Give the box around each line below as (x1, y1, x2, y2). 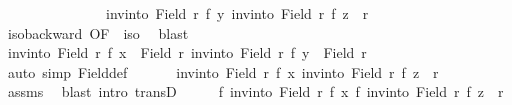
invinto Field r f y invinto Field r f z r (105, 3, 369, 23)
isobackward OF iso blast (7, 22, 189, 43)
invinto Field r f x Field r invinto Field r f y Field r (7, 42, 367, 63)
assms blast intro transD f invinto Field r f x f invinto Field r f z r (7, 81, 504, 102)
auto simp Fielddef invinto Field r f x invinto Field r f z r (7, 61, 439, 82)
